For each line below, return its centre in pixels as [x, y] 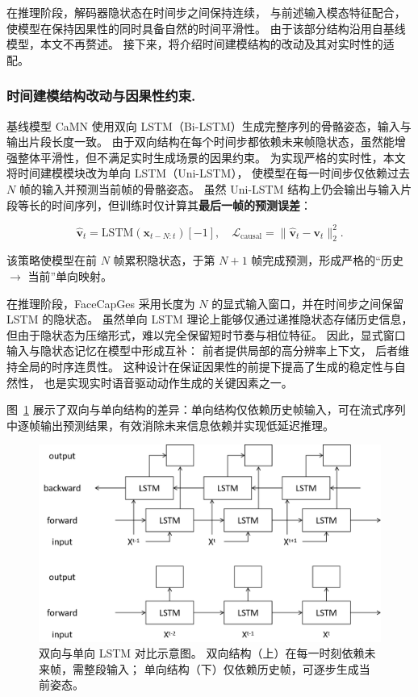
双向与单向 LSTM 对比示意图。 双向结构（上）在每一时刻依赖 [202, 653]
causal [251, 237]
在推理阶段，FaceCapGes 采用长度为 [101, 303]
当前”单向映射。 [70, 276]
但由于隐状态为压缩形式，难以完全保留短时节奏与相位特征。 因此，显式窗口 [206, 334]
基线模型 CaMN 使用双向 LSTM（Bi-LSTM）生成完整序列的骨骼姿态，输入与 [209, 125]
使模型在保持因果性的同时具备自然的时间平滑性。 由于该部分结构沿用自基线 [206, 28]
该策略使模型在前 [52, 260]
